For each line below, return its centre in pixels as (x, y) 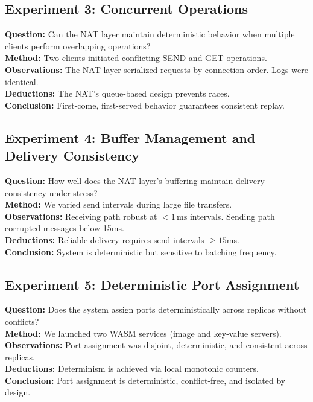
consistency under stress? (51, 192)
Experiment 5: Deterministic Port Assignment (152, 284)
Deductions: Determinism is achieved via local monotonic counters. (132, 369)
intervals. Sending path (232, 216)
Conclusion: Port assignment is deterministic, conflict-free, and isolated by (145, 380)
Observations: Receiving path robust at (81, 216)
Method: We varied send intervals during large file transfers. (119, 204)
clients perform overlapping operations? (78, 46)
